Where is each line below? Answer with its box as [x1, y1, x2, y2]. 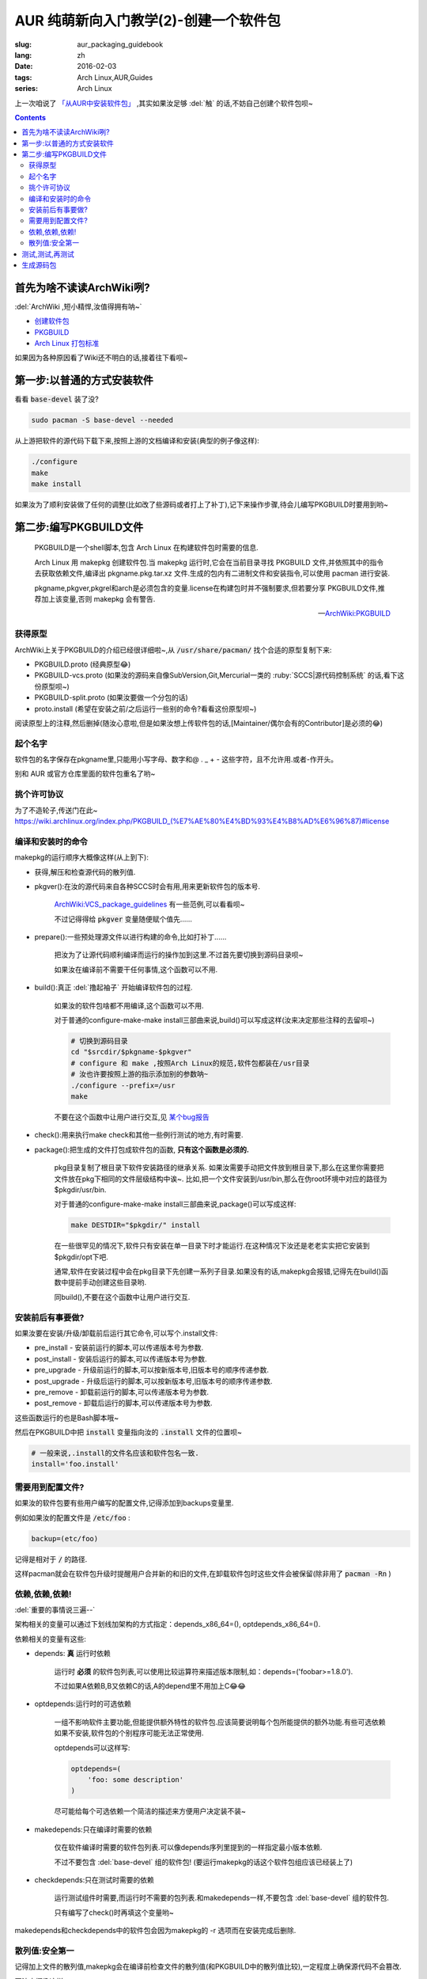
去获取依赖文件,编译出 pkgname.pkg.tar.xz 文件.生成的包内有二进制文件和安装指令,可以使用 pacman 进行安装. [34, 568, 391, 578]
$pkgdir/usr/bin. [54, 1184, 107, 1195]
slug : [14, 40, 32, 49]
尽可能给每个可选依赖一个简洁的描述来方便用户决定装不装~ [54, 1806, 247, 1816]
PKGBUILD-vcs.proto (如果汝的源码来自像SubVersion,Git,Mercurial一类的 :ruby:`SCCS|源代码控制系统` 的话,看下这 [34, 670, 405, 680]
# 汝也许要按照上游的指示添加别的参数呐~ [70, 1069, 209, 1079]
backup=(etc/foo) [31, 1534, 99, 1543]
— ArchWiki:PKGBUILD [317, 609, 391, 618]
